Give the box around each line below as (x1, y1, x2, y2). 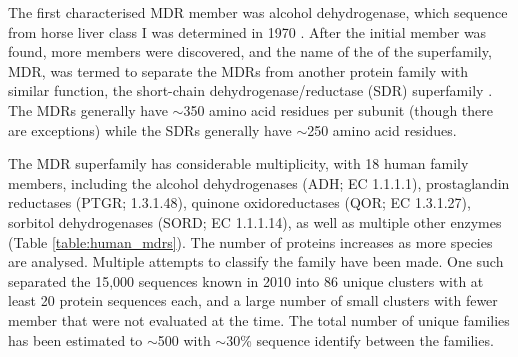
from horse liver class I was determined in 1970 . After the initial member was (8, 21, 487, 42)
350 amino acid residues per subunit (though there (183, 99, 493, 120)
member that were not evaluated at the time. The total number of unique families (8, 309, 510, 330)
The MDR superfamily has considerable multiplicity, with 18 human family (8, 153, 469, 174)
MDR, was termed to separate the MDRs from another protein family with (8, 60, 469, 81)
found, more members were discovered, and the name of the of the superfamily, (8, 41, 492, 62)
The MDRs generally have (8, 99, 168, 120)
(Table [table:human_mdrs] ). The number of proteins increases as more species (8, 231, 493, 252)
